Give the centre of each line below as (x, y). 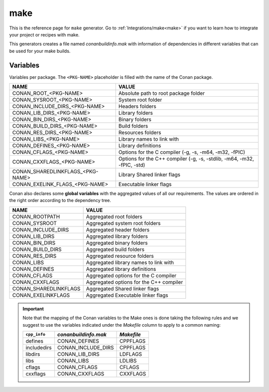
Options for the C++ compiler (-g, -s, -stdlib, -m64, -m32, (186, 159)
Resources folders (140, 133)
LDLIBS (128, 361)
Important (33, 309)
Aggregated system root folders (123, 223)
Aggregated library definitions (121, 269)
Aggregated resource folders (120, 256)
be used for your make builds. (40, 51)
